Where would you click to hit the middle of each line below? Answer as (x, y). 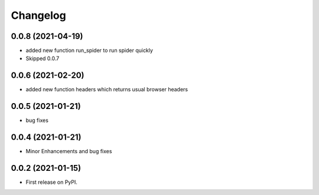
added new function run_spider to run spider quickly (89, 51)
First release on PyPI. (52, 182)
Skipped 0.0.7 (43, 58)
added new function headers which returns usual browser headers (107, 90)
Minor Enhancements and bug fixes (69, 151)
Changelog (38, 15)
